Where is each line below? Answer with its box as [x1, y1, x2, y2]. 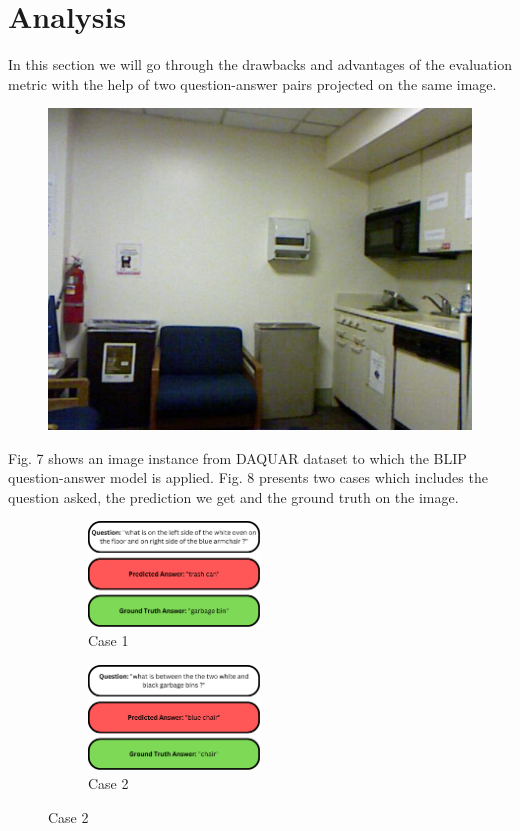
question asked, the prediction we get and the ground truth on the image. [8, 486, 459, 507]
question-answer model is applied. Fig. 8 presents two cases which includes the [8, 467, 488, 488]
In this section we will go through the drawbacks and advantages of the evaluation [8, 54, 512, 75]
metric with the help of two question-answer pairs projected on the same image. [8, 73, 497, 94]
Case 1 [88, 630, 129, 651]
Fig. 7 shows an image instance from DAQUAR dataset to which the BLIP [8, 447, 467, 468]
